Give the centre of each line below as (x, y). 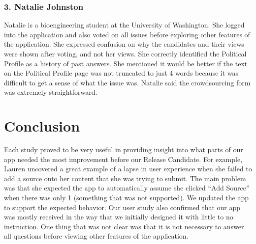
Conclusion (42, 126)
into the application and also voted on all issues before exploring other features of (127, 34)
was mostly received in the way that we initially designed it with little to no (119, 217)
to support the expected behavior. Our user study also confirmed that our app (122, 207)
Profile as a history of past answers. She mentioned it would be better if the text (126, 63)
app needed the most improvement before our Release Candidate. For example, (123, 159)
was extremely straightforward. (51, 92)
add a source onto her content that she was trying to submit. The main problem (125, 178)
